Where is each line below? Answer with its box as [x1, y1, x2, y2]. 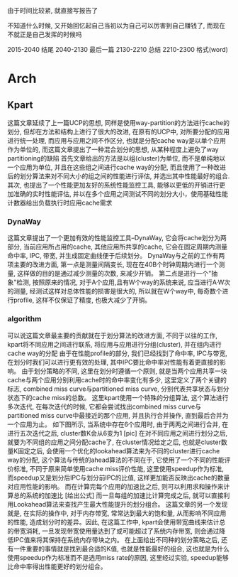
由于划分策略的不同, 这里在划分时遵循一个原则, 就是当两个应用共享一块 [21, 367, 227, 375]
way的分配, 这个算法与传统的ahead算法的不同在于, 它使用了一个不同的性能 [7, 455, 225, 464]
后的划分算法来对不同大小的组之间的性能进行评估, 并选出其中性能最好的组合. [7, 172, 230, 180]
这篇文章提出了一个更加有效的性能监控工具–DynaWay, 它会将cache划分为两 [7, 234, 227, 242]
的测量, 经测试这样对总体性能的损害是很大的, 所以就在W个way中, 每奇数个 [7, 287, 222, 296]
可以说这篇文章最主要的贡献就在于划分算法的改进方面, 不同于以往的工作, [7, 331, 218, 340]
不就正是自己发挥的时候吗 [7, 31, 82, 38]
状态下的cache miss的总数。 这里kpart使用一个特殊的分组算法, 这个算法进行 [7, 393, 229, 401]
